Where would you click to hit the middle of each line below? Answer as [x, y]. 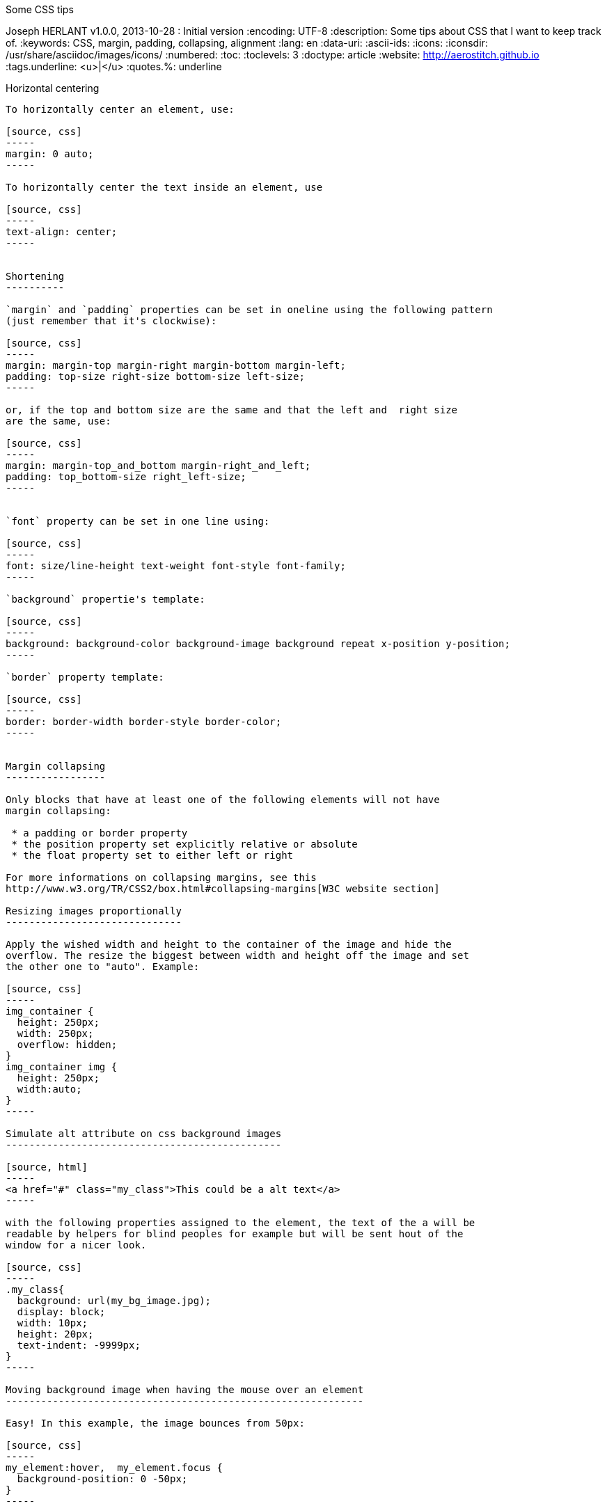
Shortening [35, 276]
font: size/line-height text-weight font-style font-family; [176, 566]
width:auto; [49, 1089]
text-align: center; [62, 232]
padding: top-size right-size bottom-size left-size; [155, 376]
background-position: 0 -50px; [102, 1479]
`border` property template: [85, 677]
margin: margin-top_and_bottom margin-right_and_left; [158, 466]
